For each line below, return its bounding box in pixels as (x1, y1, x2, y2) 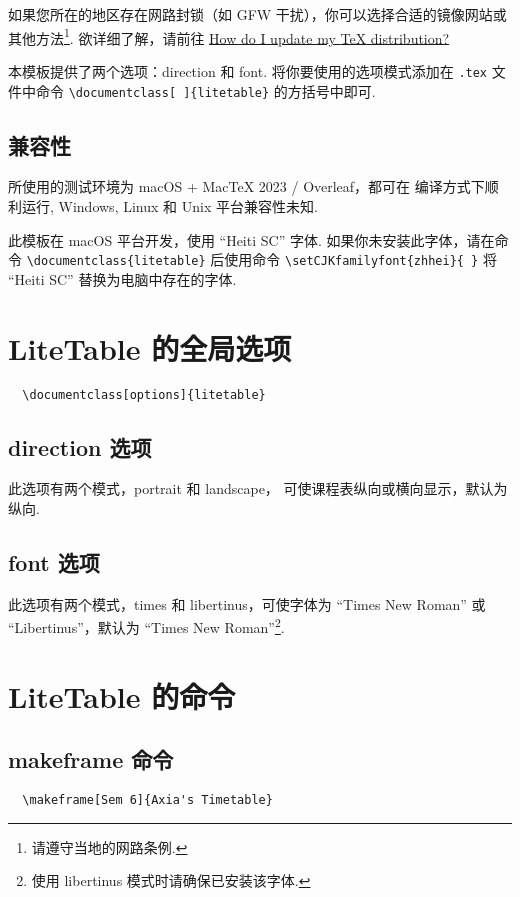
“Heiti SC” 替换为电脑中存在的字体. (8, 268, 237, 289)
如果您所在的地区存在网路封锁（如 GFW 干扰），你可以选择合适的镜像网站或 (8, 4, 507, 24)
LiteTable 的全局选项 (8, 327, 292, 368)
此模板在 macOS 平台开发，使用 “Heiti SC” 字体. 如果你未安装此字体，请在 (8, 229, 495, 250)
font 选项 (8, 546, 100, 577)
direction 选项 (8, 431, 152, 462)
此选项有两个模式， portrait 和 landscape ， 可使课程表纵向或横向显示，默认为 (8, 478, 508, 499)
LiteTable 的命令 (8, 675, 236, 716)
